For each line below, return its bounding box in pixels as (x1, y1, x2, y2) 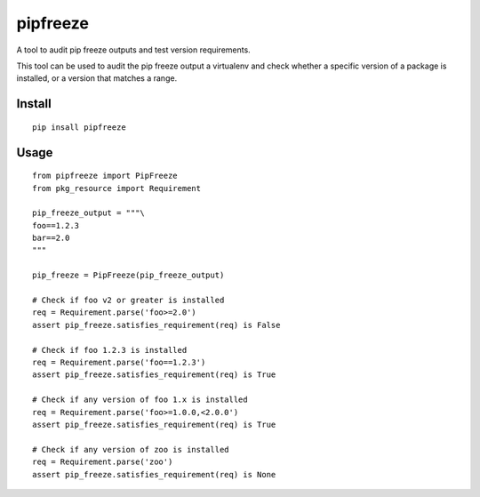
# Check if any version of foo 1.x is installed (32, 395, 248, 405)
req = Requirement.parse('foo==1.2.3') (32, 357, 206, 367)
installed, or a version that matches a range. (16, 73, 178, 84)
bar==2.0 (32, 233, 70, 244)
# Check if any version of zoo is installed (32, 445, 230, 454)
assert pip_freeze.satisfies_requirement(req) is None (32, 469, 276, 479)
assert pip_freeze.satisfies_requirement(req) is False (32, 320, 281, 330)
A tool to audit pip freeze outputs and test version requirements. (16, 44, 251, 55)
